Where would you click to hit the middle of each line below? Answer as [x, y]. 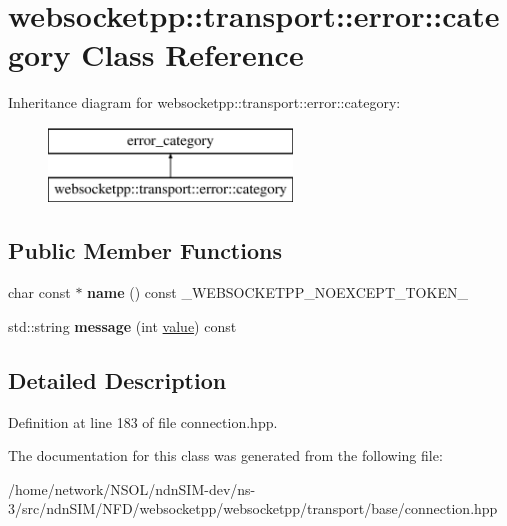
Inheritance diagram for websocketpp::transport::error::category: [204, 102]
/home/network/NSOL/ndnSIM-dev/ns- [132, 488]
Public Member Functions [145, 250]
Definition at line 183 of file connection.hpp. [143, 421]
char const [39, 292]
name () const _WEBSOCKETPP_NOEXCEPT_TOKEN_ [277, 292]
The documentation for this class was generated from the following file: [225, 455]
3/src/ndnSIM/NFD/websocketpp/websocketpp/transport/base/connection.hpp [253, 508]
